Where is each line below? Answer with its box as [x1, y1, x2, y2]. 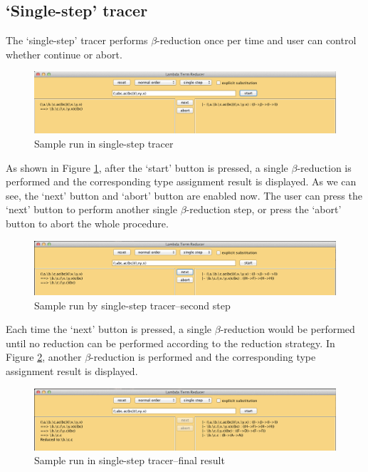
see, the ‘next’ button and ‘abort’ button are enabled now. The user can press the [6, 188, 362, 202]
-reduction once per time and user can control [157, 33, 357, 48]
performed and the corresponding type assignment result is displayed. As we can [6, 174, 357, 189]
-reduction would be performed [220, 322, 355, 337]
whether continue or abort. [6, 46, 122, 61]
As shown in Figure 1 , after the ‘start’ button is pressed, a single [6, 160, 288, 175]
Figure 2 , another [6, 349, 82, 364]
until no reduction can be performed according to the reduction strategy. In [6, 335, 335, 350]
